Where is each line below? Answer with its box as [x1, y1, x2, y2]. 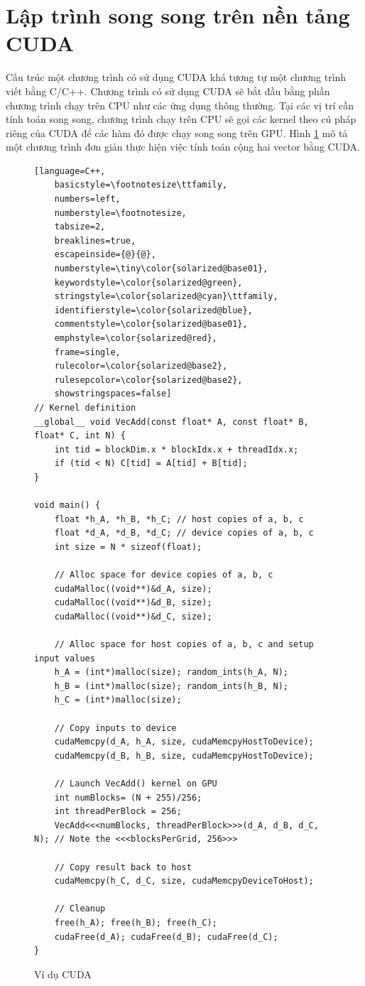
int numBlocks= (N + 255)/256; [54, 792, 202, 803]
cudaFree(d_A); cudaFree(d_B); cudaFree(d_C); [54, 931, 278, 942]
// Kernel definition [34, 402, 136, 413]
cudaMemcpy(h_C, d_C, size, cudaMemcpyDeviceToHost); [54, 876, 314, 887]
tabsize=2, [54, 222, 106, 232]
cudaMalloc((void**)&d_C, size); [54, 611, 212, 622]
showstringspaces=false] [54, 389, 172, 399]
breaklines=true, [54, 235, 136, 246]
